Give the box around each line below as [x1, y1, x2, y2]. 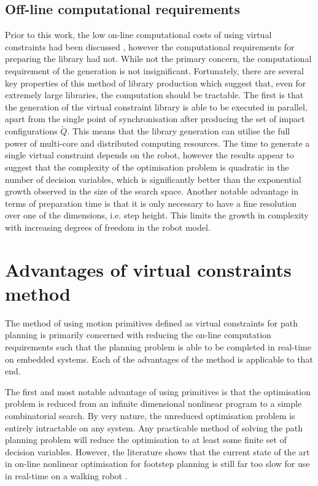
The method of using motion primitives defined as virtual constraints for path [5, 316, 298, 329]
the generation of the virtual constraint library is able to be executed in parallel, [5, 100, 308, 113]
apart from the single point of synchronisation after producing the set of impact [5, 112, 305, 125]
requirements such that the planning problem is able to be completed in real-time [5, 341, 311, 353]
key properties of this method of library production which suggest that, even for [5, 76, 306, 89]
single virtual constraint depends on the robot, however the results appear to [5, 148, 294, 161]
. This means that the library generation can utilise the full [67, 125, 290, 137]
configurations [5, 125, 58, 137]
